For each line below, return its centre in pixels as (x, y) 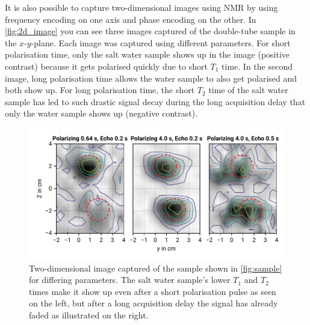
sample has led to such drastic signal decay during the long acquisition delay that (155, 101)
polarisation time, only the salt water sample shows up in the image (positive (147, 54)
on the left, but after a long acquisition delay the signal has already (153, 303)
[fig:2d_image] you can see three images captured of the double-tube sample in (150, 31)
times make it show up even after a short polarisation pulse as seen (153, 291)
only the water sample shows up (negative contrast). (101, 113)
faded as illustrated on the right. (89, 314)
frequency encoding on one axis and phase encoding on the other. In (131, 19)
